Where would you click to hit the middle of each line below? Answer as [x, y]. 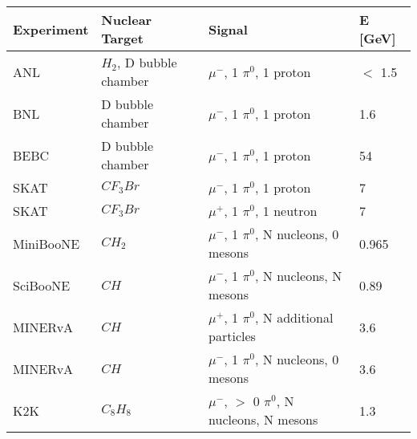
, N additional [294, 317]
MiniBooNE [47, 243]
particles [232, 336]
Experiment [51, 29]
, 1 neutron [286, 211]
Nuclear [127, 20]
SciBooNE [42, 285]
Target [122, 38]
